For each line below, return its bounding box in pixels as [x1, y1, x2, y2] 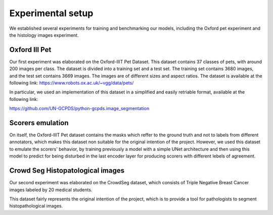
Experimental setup [9, 8, 94, 19]
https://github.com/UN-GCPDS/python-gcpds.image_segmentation [9, 105, 150, 112]
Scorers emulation [9, 119, 69, 127]
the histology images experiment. [9, 32, 79, 38]
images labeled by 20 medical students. [9, 187, 93, 193]
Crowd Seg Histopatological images [9, 167, 125, 175]
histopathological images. [9, 203, 63, 209]
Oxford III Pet [9, 45, 52, 54]
